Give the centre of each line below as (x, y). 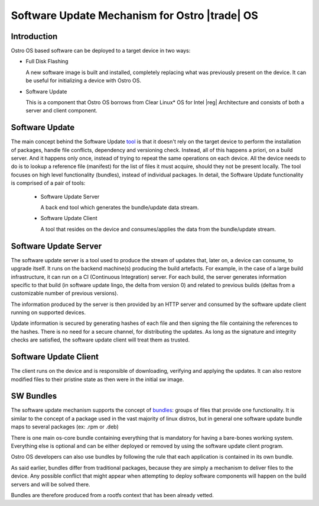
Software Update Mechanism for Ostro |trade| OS (134, 15)
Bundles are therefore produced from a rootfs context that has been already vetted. (112, 495)
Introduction (34, 36)
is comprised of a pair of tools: (48, 183)
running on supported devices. (48, 312)
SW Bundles (34, 396)
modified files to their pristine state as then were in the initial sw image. (97, 379)
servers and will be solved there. (51, 484)
